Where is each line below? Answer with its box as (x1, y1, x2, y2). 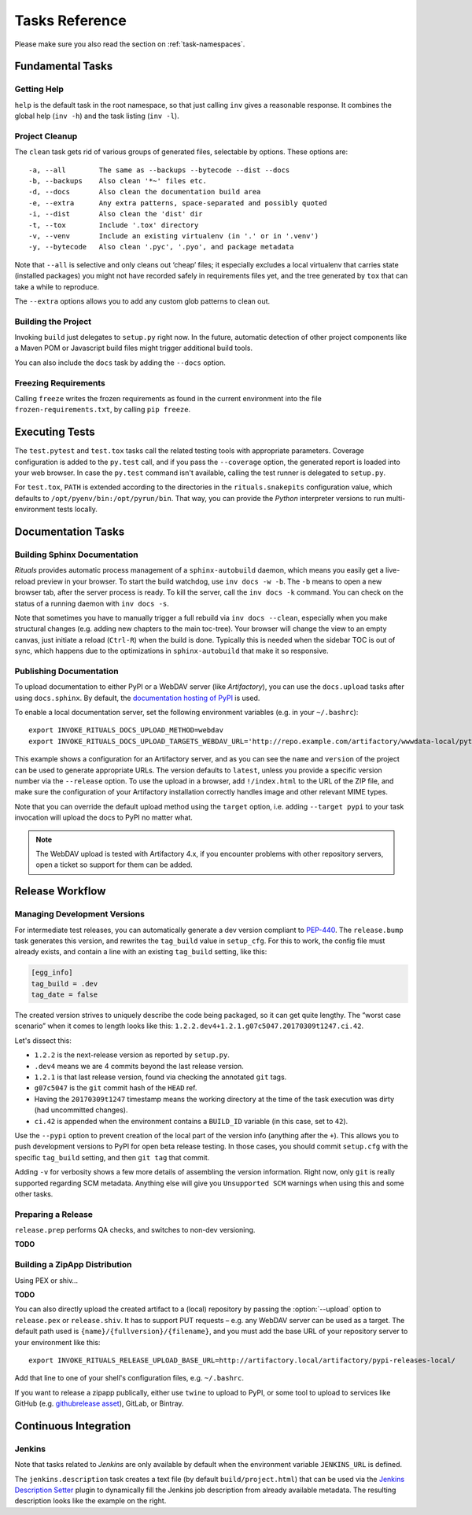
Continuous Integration (14, 1419, 131, 1432)
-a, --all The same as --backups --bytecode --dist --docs (28, 165, 290, 175)
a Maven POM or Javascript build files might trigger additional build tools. (14, 343, 253, 353)
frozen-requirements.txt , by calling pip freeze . (14, 405, 191, 415)
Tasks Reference (14, 12, 127, 29)
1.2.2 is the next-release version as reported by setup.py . (34, 1050, 230, 1060)
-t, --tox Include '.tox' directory (28, 220, 199, 230)
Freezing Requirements (14, 378, 106, 389)
